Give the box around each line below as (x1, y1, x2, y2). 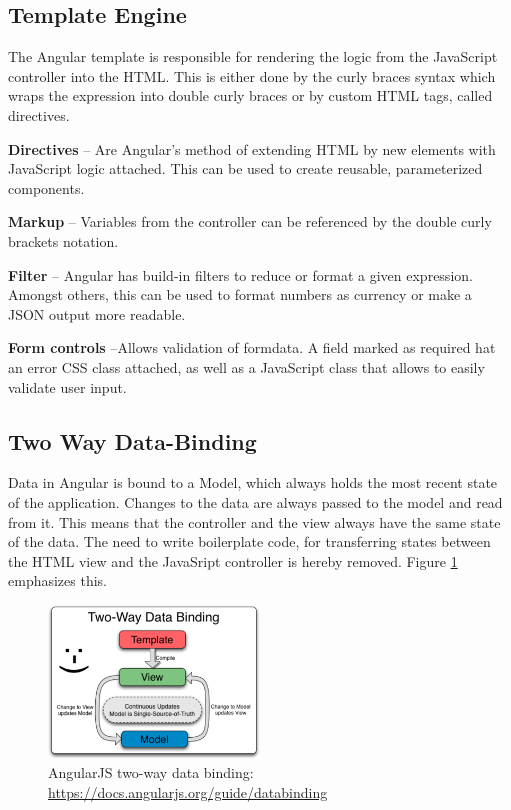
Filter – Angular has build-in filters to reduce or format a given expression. (8, 264, 473, 285)
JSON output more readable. (8, 303, 186, 324)
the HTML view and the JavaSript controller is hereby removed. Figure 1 (8, 550, 458, 571)
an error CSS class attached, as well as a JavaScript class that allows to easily (8, 356, 485, 377)
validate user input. (8, 376, 127, 397)
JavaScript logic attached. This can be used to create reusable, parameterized (8, 158, 483, 179)
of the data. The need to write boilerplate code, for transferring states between (8, 531, 491, 552)
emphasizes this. (8, 570, 107, 591)
